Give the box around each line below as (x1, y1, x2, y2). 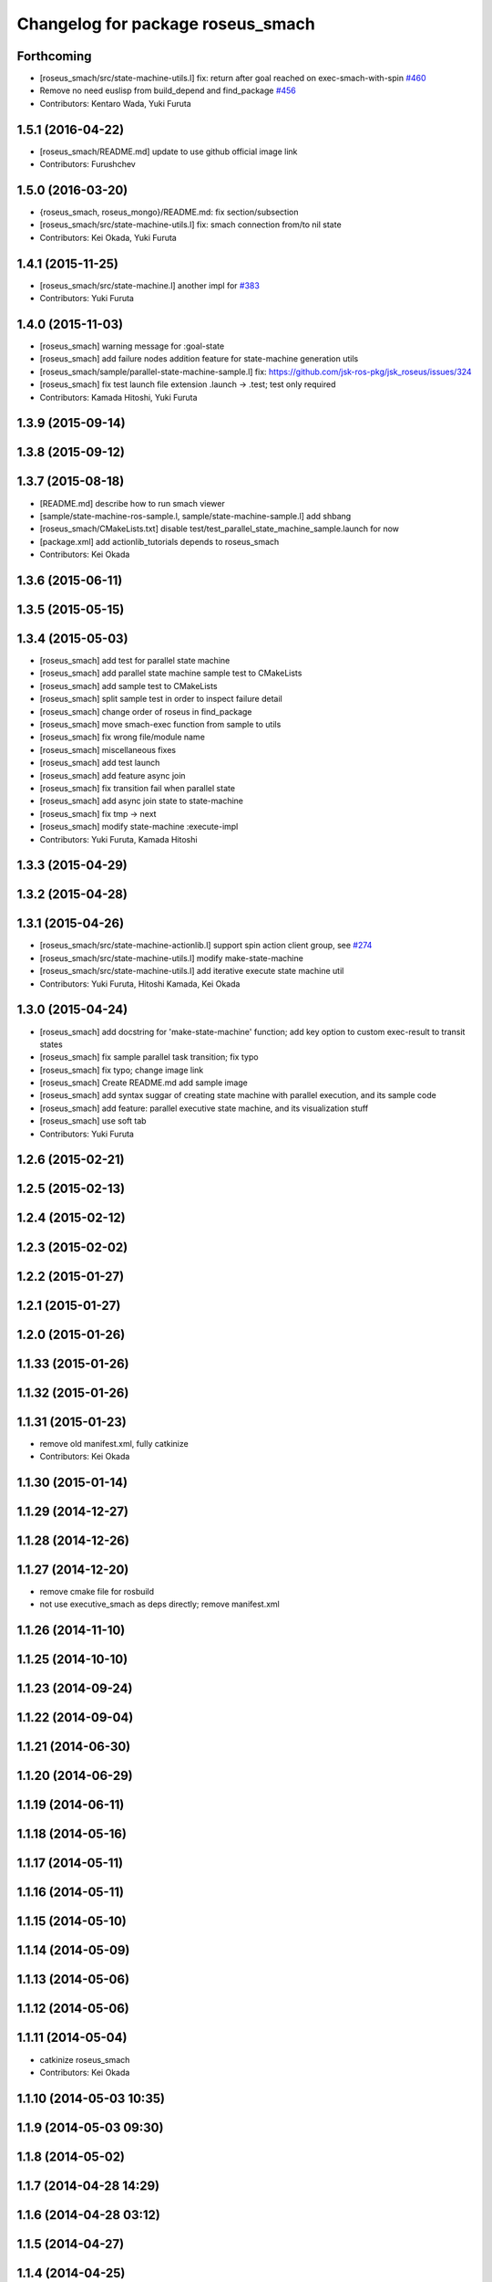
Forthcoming (16, 48, 92, 64)
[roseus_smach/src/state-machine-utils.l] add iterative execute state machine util (39, 966, 344, 977)
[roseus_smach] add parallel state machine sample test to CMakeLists (39, 667, 302, 679)
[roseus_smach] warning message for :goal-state (39, 340, 225, 351)
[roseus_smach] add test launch (39, 758, 160, 769)
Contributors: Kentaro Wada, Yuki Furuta (39, 98, 191, 109)
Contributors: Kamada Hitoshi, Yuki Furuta (39, 392, 198, 403)
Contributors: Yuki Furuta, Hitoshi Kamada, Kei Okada (39, 978, 241, 989)
